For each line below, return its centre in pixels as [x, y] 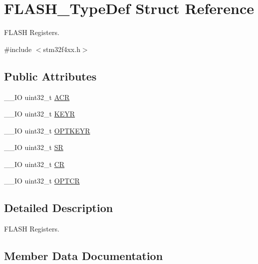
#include [18, 49]
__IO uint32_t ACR [37, 97]
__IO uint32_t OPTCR [42, 181]
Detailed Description [59, 208]
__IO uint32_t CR [34, 164]
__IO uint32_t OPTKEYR [47, 130]
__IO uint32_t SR [34, 147]
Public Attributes [50, 76]
